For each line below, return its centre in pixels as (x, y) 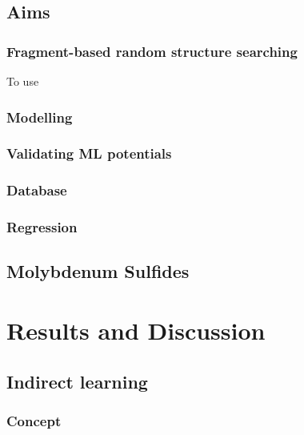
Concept (34, 420)
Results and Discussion (136, 330)
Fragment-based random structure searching (152, 51)
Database (37, 190)
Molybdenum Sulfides (98, 271)
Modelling (40, 117)
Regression (42, 227)
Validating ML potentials (89, 153)
